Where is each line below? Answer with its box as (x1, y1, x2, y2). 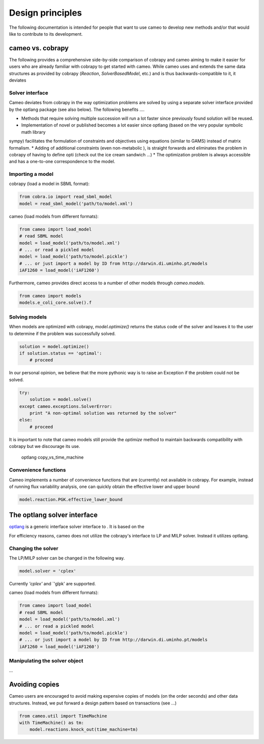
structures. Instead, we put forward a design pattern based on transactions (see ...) (9, 700, 177, 706)
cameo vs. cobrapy (9, 44, 69, 52)
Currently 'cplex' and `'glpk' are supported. (9, 580, 96, 586)
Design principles (9, 7, 82, 18)
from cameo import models (19, 293, 82, 299)
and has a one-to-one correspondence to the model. (9, 159, 115, 165)
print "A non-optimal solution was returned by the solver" (29, 410, 177, 416)
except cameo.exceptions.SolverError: (19, 404, 112, 409)
